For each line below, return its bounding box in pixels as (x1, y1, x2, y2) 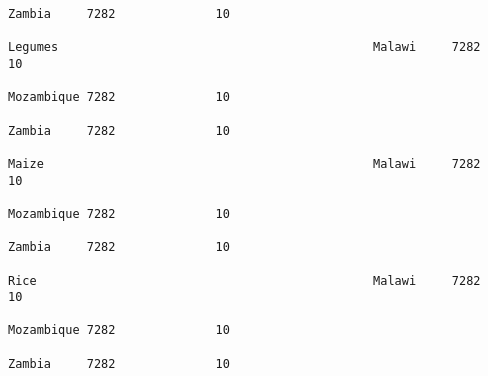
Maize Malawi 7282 (8, 156, 481, 171)
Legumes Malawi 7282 (8, 40, 481, 55)
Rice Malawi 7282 (8, 273, 481, 288)
